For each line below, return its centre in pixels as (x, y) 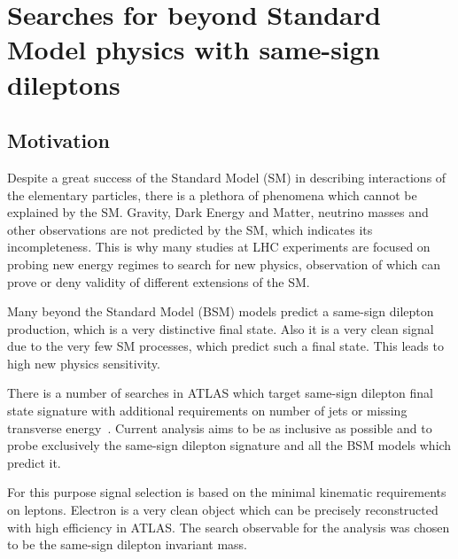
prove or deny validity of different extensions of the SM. (159, 281)
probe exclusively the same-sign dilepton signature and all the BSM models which (229, 445)
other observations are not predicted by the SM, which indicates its (190, 229)
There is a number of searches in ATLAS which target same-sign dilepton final (220, 393)
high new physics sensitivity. (84, 363)
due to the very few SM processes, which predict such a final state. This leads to (225, 346)
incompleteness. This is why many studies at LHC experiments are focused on (219, 247)
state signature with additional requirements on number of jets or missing (207, 411)
